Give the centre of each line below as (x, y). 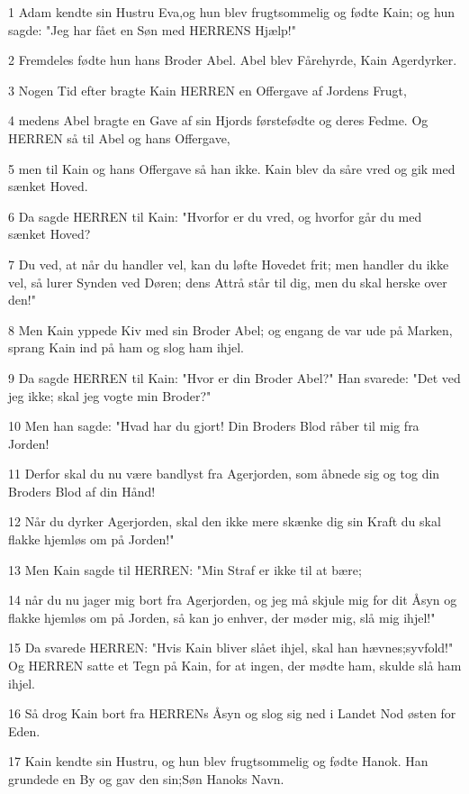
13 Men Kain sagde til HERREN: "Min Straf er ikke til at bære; (185, 569)
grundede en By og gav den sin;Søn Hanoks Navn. (146, 779)
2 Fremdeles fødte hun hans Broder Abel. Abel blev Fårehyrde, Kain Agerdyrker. (233, 60)
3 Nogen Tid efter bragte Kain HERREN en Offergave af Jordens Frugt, (207, 90)
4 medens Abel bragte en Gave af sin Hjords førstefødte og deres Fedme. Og (218, 120)
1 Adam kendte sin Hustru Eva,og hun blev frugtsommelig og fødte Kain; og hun (231, 12)
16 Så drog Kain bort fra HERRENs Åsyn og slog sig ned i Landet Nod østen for (232, 713)
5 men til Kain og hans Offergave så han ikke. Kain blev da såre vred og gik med (232, 168)
